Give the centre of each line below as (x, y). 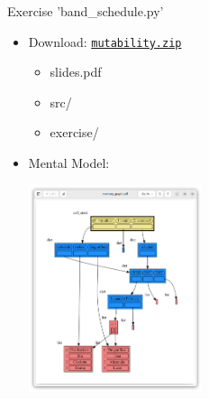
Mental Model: (69, 163)
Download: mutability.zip (105, 41)
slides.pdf (76, 72)
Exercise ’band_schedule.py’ (86, 11)
